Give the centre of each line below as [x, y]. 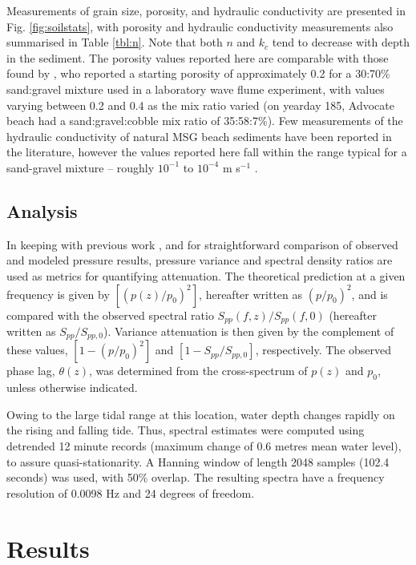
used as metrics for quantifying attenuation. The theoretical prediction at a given [206, 275]
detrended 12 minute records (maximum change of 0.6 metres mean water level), [204, 446]
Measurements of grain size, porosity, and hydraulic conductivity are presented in [206, 10]
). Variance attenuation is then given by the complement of [249, 331]
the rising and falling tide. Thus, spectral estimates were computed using [186, 430]
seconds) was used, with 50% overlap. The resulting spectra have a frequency [196, 477]
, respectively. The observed [323, 350]
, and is [370, 294]
